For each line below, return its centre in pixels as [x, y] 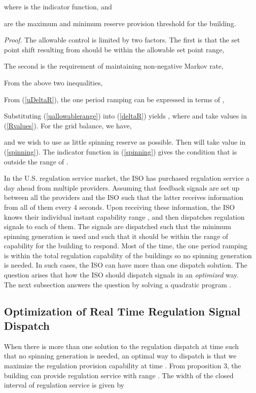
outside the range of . [36, 161]
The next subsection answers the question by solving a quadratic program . [118, 284]
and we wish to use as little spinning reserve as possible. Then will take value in [125, 142]
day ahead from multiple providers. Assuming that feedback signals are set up [122, 187]
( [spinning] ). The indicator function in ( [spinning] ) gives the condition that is [121, 151]
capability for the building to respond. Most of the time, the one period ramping [126, 246]
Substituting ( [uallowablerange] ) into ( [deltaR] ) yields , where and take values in [126, 116]
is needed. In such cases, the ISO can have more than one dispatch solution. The [126, 265]
